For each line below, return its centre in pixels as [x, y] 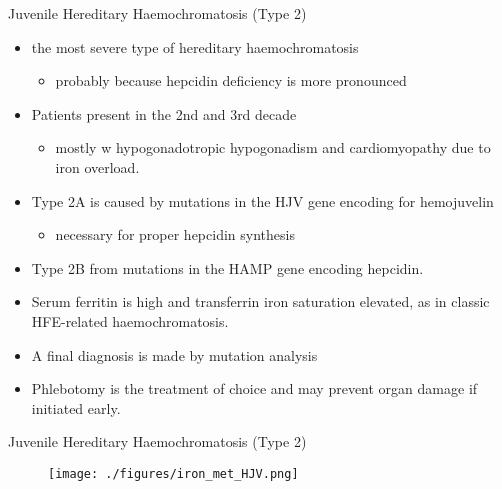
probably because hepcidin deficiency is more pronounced [231, 80]
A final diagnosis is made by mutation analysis [174, 354]
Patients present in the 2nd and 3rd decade [164, 113]
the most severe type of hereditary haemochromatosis [195, 46]
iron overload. [97, 166]
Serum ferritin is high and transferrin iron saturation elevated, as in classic [260, 301]
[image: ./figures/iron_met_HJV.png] [173, 473]
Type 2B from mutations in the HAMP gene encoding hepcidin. [227, 267]
